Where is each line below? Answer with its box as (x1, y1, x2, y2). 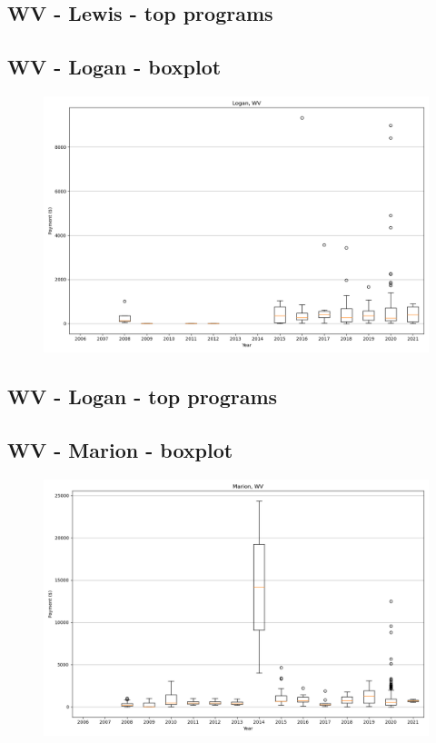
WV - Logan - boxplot (7, 53, 222, 81)
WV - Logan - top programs (7, 382, 278, 411)
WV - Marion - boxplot (7, 436, 233, 464)
